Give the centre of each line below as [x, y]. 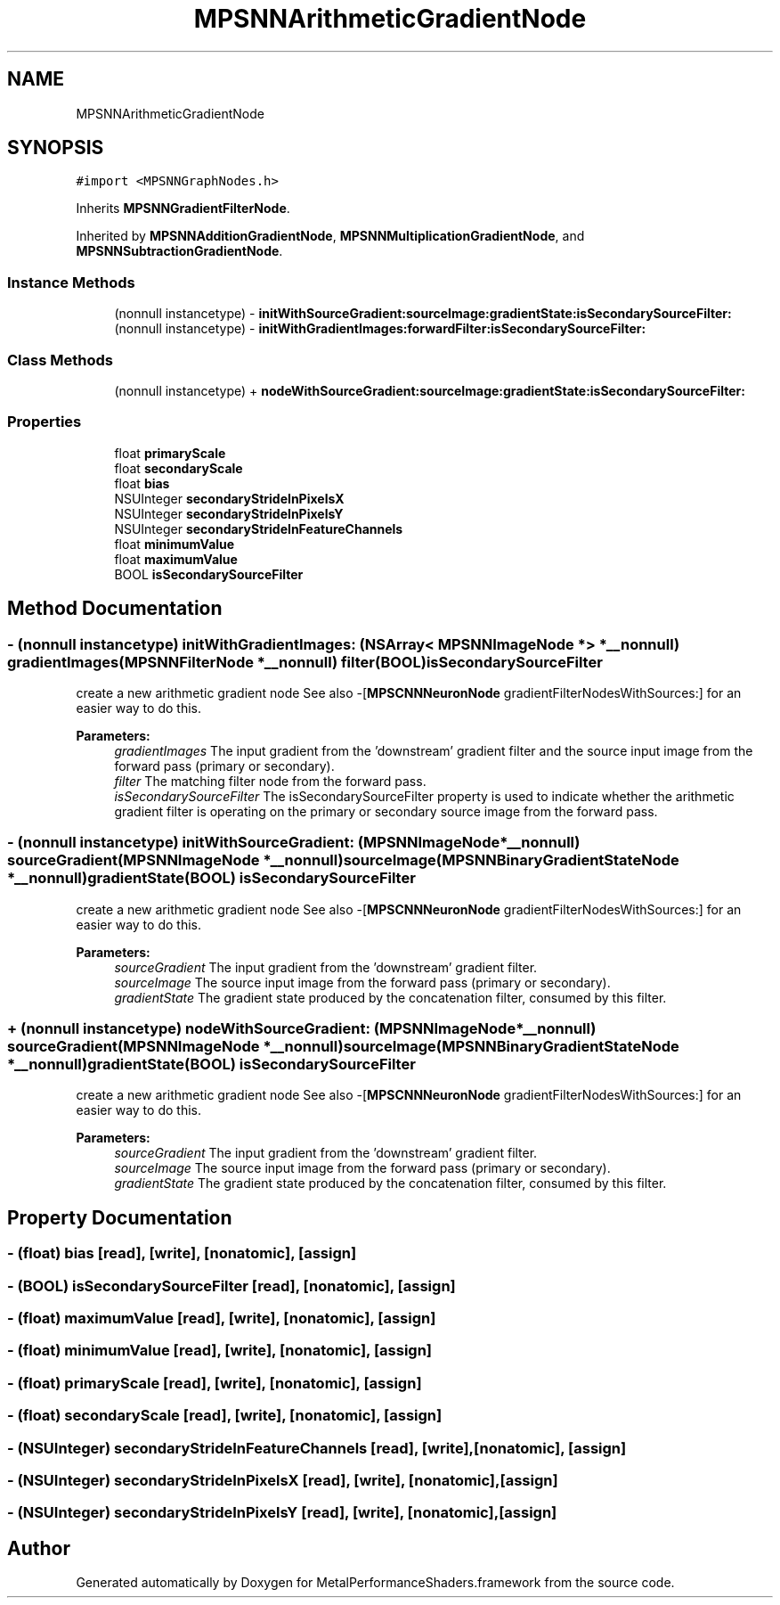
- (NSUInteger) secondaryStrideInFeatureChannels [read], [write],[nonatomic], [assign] [317, 1448]
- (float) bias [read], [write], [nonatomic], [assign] [182, 1253]
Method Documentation [115, 609]
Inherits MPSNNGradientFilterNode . [183, 209]
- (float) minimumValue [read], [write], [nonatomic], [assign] [220, 1351]
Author [39, 1548]
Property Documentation [120, 1217]
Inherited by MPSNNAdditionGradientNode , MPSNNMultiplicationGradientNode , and [330, 236]
